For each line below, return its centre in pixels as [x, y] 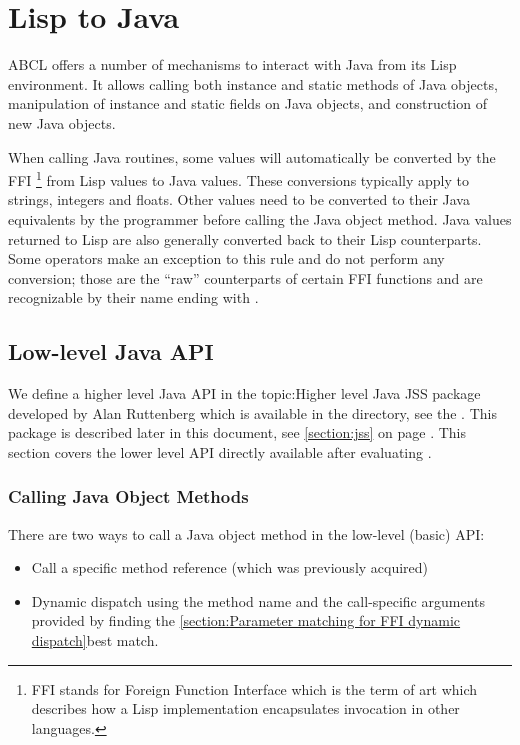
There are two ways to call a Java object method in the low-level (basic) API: [246, 533]
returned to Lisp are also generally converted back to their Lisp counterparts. [245, 238]
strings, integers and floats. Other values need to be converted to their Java [239, 199]
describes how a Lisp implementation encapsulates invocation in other [245, 708]
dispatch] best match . [95, 640]
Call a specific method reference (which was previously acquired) [230, 567]
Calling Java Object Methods [128, 496]
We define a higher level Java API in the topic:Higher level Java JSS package [244, 393]
